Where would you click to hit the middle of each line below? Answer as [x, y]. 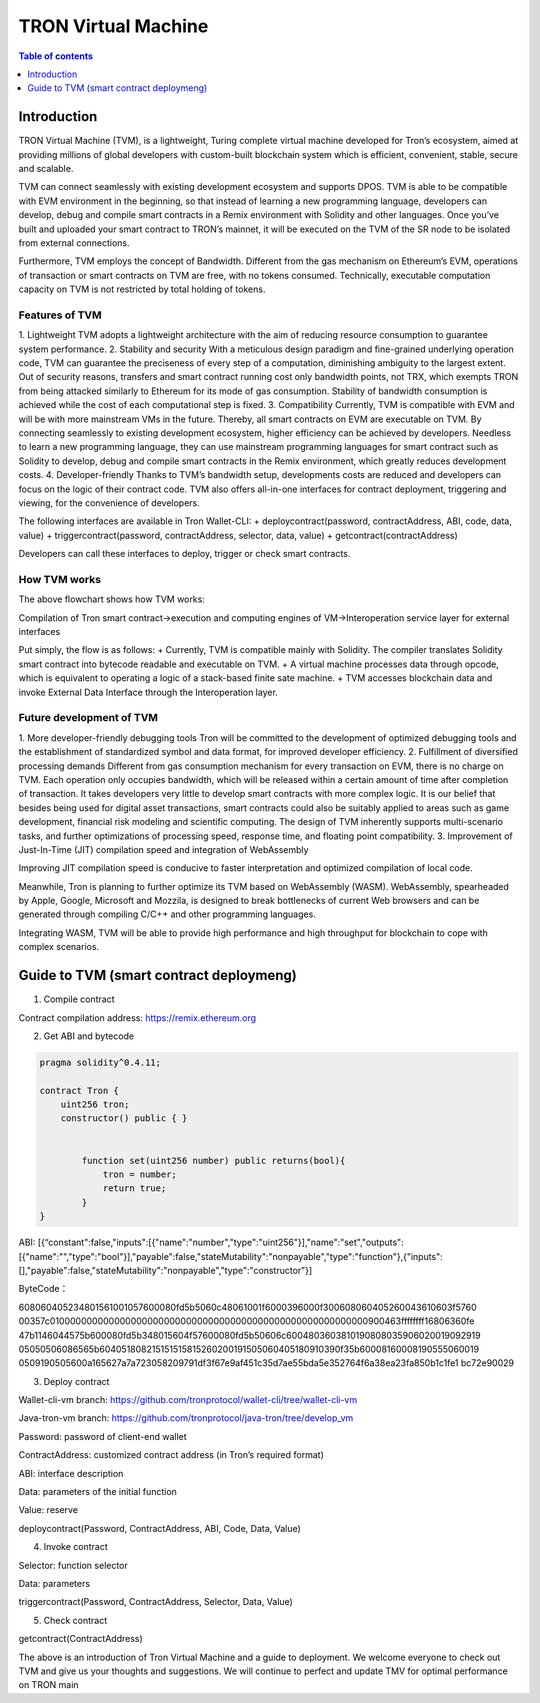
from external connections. [74, 242]
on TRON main [48, 1685]
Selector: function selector [73, 1565]
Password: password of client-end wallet [102, 1436]
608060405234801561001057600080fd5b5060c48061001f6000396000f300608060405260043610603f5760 [247, 1307]
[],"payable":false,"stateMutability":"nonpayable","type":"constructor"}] [165, 1270]
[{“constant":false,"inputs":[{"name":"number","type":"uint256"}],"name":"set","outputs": [220, 1242]
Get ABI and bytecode [89, 1036]
